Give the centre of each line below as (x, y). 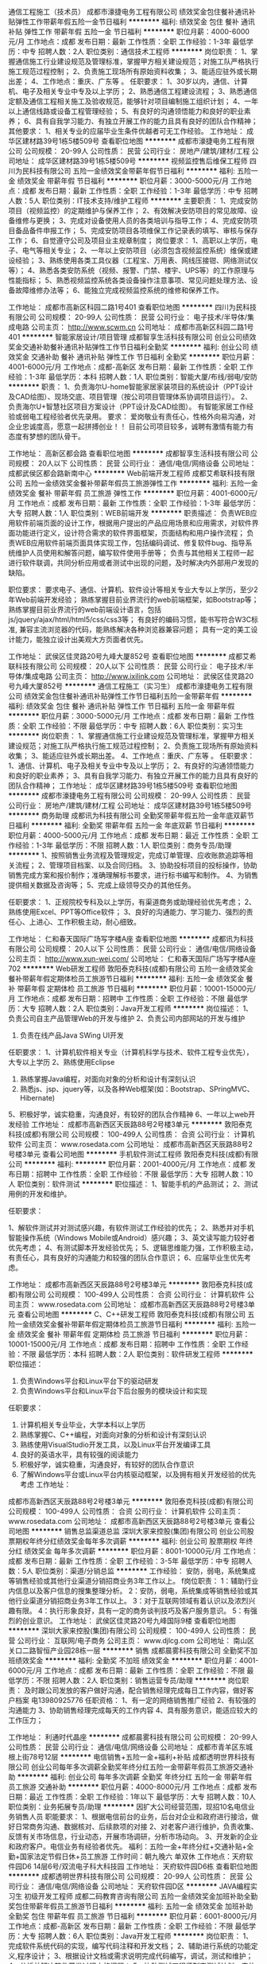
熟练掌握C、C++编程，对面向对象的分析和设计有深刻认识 (113, 1434)
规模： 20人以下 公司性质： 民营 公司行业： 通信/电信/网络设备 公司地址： (135, 463)
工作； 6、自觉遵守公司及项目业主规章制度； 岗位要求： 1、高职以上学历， (130, 240)
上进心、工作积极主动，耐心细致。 (85, 922)
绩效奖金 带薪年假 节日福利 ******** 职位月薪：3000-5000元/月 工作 (131, 181)
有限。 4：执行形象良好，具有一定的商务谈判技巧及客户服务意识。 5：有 (133, 1611)
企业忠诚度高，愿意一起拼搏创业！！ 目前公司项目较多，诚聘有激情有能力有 (131, 427)
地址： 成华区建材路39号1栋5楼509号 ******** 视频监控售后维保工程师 (131, 161)
